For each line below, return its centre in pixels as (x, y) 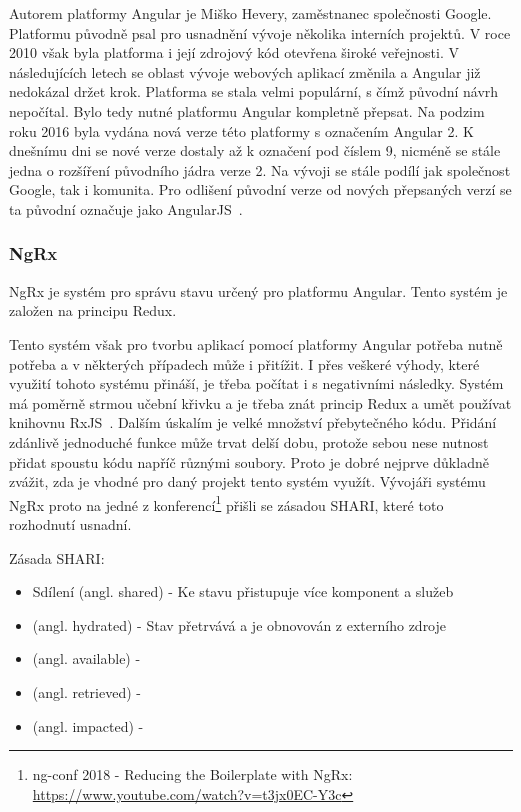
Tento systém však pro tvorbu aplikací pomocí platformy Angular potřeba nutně (256, 343)
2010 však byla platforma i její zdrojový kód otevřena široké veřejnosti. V (234, 52)
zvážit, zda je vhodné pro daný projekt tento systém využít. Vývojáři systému (247, 481)
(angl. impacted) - (88, 725)
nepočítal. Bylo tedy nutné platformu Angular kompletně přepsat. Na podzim (247, 110)
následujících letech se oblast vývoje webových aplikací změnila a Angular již (245, 71)
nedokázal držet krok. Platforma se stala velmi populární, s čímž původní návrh (254, 91)
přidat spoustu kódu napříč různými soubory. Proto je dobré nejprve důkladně (249, 461)
